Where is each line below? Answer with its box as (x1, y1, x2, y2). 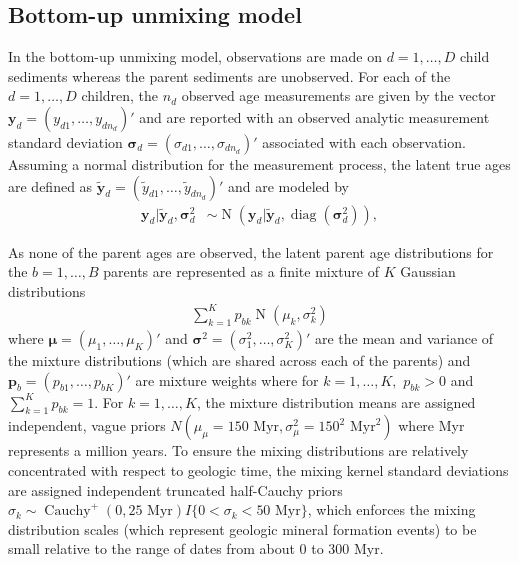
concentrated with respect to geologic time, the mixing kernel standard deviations (8, 459, 509, 480)
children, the (81, 85, 159, 106)
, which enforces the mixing (307, 499, 476, 520)
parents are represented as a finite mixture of (103, 261, 380, 282)
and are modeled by (228, 175, 350, 196)
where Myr (398, 415, 465, 436)
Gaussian (400, 261, 456, 282)
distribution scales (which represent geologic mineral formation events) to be (8, 518, 477, 539)
